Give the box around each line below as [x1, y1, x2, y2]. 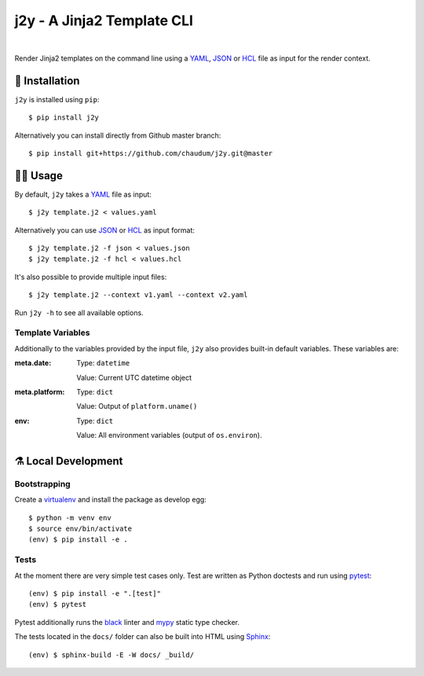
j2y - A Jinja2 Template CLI [14, 12, 194, 29]
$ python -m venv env [28, 513, 111, 522]
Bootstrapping [14, 478, 71, 489]
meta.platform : [14, 387, 65, 396]
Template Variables [14, 327, 90, 338]
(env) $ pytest [28, 600, 87, 609]
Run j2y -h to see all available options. [14, 307, 144, 318]
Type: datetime [76, 358, 130, 368]
